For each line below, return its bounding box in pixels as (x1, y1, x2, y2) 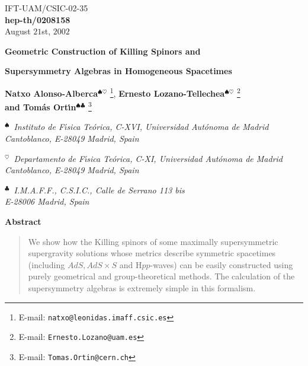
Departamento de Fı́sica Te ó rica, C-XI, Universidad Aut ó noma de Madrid (14, 152, 283, 164)
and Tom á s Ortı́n (5, 100, 76, 113)
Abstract (5, 215, 41, 228)
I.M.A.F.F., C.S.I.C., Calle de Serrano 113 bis (14, 183, 185, 196)
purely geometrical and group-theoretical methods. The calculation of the (28, 270, 295, 282)
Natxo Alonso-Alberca (5, 87, 98, 99)
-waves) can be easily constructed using (150, 258, 293, 270)
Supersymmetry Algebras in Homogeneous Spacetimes (5, 65, 232, 77)
